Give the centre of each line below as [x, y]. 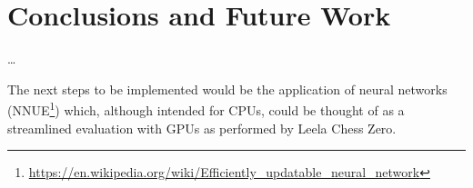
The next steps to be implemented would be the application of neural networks [227, 89]
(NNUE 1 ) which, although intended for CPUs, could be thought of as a [206, 109]
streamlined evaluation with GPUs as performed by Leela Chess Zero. [202, 128]
